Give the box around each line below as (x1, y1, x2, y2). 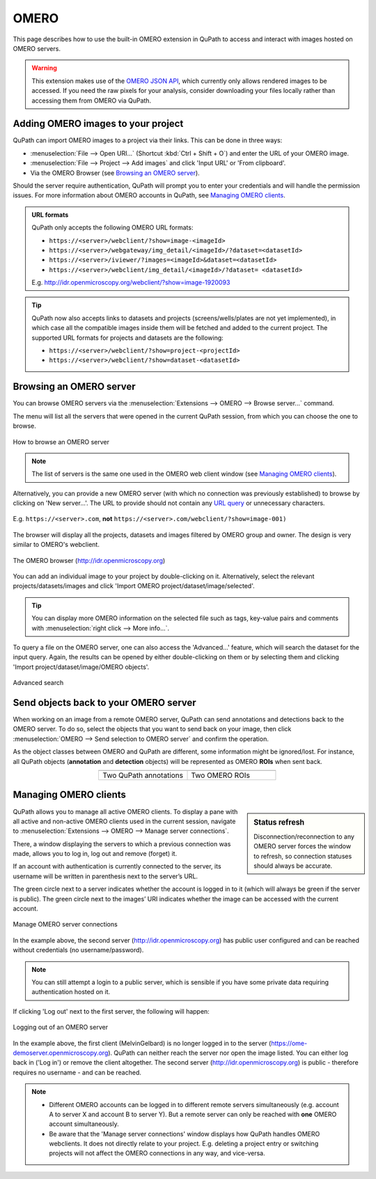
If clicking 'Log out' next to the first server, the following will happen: (13, 1007, 210, 1015)
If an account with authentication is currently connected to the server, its (13, 862, 222, 871)
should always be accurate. (253, 862, 333, 870)
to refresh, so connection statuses (253, 852, 352, 860)
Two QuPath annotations (102, 771, 184, 781)
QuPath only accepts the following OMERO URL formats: (31, 223, 194, 232)
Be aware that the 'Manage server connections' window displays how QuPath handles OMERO (49, 1129, 320, 1138)
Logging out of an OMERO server (13, 1023, 108, 1032)
